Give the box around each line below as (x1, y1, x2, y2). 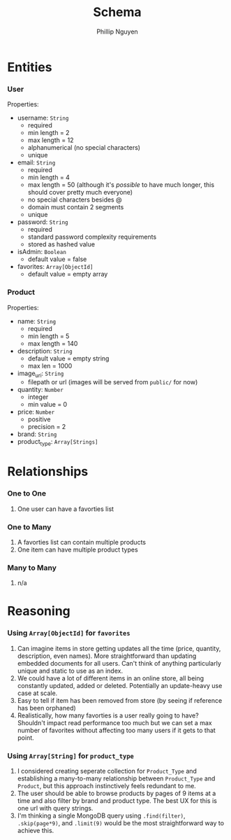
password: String (17, 218, 68, 226)
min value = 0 (27, 400, 68, 409)
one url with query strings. (17, 804, 94, 812)
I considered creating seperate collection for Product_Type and (17, 766, 198, 775)
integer (27, 393, 49, 401)
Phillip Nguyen (96, 27, 138, 36)
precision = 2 (27, 423, 66, 431)
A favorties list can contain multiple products (17, 538, 147, 546)
